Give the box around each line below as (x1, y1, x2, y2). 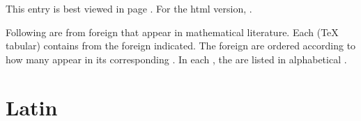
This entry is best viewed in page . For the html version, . (6, 1, 252, 15)
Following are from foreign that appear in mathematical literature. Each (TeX (6, 24, 339, 39)
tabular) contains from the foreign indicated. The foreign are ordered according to (6, 38, 356, 53)
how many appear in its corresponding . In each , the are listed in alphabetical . (6, 51, 347, 66)
